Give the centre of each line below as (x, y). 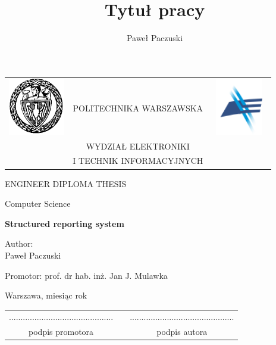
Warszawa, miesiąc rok (46, 295)
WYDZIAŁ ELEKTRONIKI (138, 146)
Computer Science (38, 203)
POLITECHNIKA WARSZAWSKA (138, 108)
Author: (19, 243)
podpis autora (182, 332)
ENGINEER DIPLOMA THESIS (66, 183)
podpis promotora (61, 332)
